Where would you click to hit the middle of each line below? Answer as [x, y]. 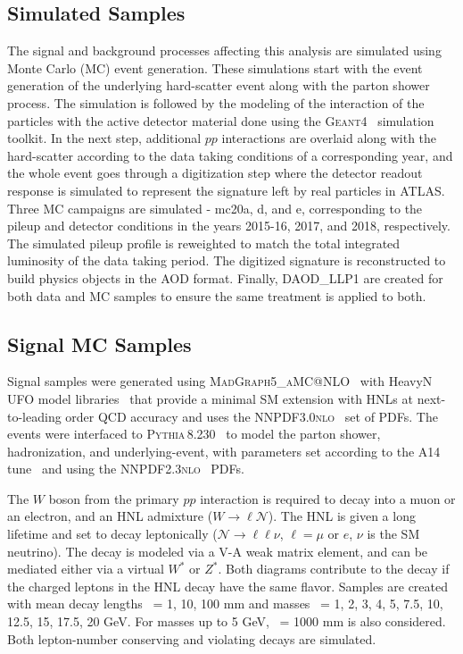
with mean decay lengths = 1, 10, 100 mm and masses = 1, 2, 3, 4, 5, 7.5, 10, [225, 604]
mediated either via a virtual [86, 569]
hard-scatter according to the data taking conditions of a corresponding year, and [230, 155]
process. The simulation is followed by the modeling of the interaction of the [216, 102]
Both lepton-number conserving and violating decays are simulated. [192, 638]
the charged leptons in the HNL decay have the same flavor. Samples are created [228, 586]
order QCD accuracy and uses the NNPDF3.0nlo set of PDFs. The [252, 416]
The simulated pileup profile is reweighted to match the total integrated [204, 243]
